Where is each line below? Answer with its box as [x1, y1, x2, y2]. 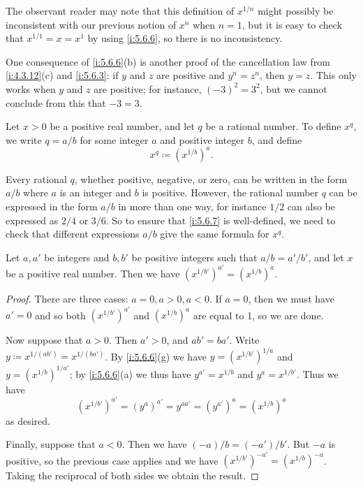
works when [6, 81, 56, 96]
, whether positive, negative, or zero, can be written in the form [74, 171, 348, 186]
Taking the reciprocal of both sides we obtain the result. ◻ [6, 468, 259, 483]
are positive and [156, 68, 225, 82]
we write [6, 132, 42, 147]
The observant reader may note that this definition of [6, 3, 235, 17]
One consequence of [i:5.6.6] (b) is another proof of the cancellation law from [6, 54, 331, 68]
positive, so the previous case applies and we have [6, 453, 218, 467]
